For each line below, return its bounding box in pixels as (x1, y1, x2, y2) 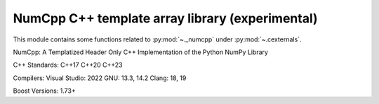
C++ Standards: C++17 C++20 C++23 (13, 60, 123, 70)
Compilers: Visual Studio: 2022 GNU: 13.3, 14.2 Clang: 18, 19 (13, 74, 187, 82)
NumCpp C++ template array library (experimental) (13, 11, 319, 26)
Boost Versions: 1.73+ (13, 86, 77, 95)
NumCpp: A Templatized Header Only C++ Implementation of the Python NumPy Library (13, 48, 268, 56)
